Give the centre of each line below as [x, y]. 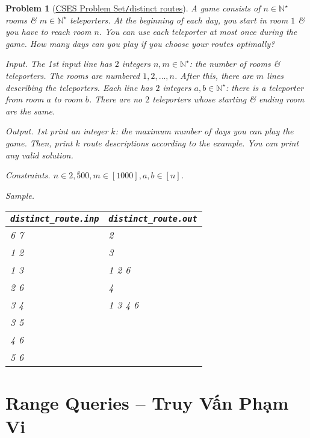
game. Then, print [39, 143]
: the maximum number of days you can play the [204, 131]
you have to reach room [48, 32]
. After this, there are [214, 76]
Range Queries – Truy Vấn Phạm [147, 402]
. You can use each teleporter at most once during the [198, 32]
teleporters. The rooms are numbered [73, 76]
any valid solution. [39, 155]
